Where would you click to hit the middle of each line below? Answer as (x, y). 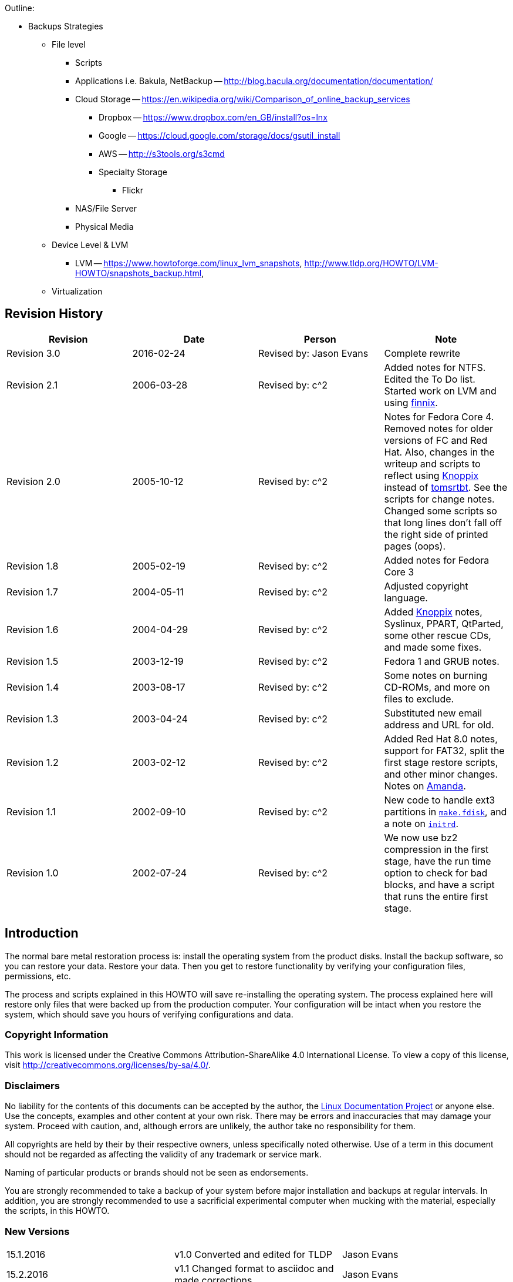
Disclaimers (32, 1085)
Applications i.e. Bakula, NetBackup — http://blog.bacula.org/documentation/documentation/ (254, 81)
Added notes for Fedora (437, 560)
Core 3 (399, 572)
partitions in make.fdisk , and (446, 811)
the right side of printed (436, 534)
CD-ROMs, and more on (437, 687)
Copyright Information (57, 1035)
